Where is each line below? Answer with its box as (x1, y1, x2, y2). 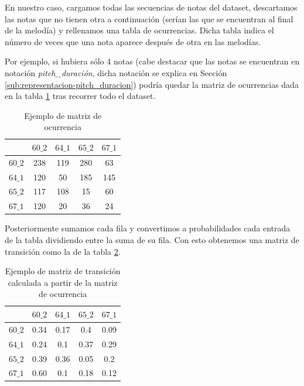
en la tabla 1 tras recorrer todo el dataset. (5, 90, 156, 102)
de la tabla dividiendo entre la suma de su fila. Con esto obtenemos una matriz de (5, 234, 299, 245)
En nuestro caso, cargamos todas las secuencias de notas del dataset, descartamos (5, 1, 298, 13)
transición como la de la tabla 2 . (5, 245, 121, 257)
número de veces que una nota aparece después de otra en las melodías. (5, 35, 261, 47)
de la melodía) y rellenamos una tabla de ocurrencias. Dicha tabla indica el (5, 24, 274, 36)
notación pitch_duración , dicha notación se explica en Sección (5, 66, 227, 78)
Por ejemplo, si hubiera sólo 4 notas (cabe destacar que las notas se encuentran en (5, 55, 300, 67)
